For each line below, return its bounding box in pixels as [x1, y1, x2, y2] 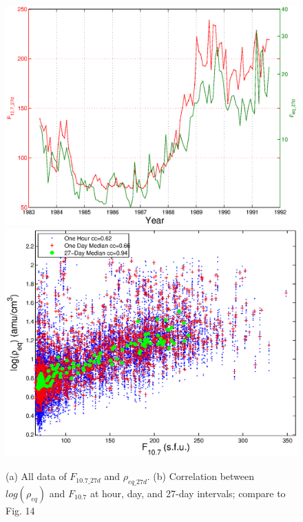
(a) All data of [6, 469, 67, 483]
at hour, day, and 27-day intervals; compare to [90, 486, 286, 500]
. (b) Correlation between [147, 469, 255, 483]
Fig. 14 [6, 503, 35, 517]
